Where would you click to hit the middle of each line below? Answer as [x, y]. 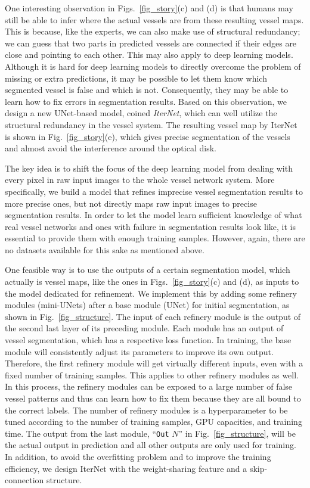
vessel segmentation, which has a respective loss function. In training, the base [148, 340]
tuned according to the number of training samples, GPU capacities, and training [154, 422]
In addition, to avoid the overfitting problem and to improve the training [138, 457]
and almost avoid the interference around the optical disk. [111, 148]
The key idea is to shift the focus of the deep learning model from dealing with [149, 168]
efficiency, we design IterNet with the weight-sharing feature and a [126, 468]
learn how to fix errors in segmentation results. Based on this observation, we [146, 101]
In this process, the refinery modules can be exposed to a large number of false [149, 386]
